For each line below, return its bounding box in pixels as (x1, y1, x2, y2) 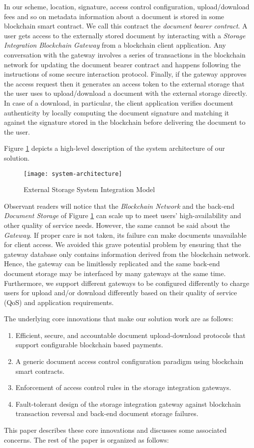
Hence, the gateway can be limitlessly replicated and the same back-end (4, 258, 220, 269)
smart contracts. (15, 365, 65, 376)
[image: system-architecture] (24, 170, 122, 177)
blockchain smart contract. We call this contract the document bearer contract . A (4, 21, 248, 31)
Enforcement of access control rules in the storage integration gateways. (15, 382, 231, 392)
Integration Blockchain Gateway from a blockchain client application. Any (4, 40, 226, 50)
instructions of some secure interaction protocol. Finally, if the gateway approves (4, 69, 247, 79)
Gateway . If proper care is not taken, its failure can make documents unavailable (4, 229, 247, 240)
